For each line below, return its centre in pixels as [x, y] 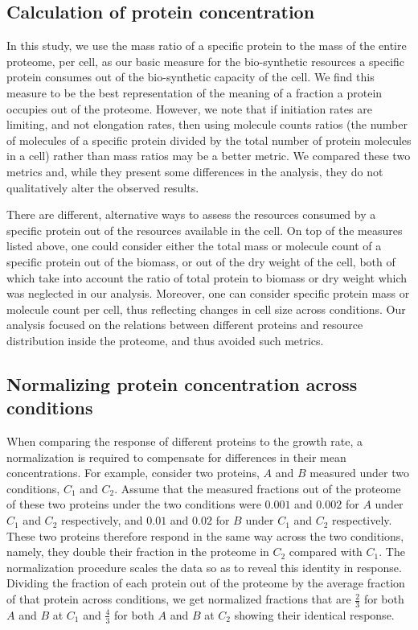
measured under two [359, 473]
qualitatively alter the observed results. [103, 187]
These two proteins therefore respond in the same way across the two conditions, [205, 535]
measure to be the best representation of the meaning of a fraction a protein [195, 92]
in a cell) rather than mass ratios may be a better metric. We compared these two [209, 156]
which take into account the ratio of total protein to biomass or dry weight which [207, 277]
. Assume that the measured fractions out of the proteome [258, 488]
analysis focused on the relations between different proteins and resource [185, 325]
